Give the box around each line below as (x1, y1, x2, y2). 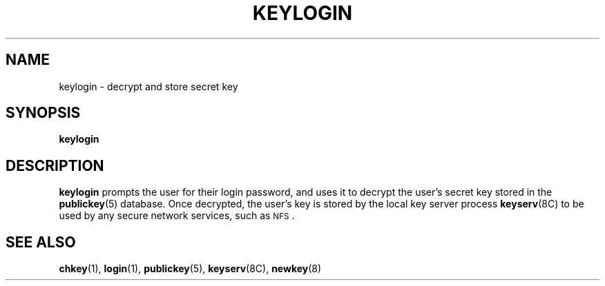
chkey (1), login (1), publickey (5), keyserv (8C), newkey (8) (59, 263, 322, 275)
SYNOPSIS (6, 104, 81, 122)
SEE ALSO (6, 233, 76, 251)
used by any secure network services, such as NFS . (59, 210, 295, 222)
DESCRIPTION (6, 156, 104, 174)
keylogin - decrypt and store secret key (59, 80, 238, 92)
